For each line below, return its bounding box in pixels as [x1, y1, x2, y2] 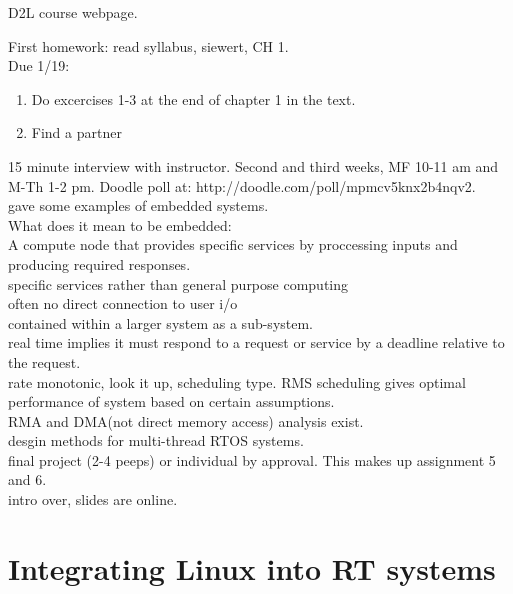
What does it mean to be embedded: [8, 214, 232, 235]
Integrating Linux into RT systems [8, 547, 496, 588]
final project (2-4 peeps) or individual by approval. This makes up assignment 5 [8, 449, 496, 470]
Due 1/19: [8, 55, 70, 76]
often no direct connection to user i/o [8, 293, 238, 314]
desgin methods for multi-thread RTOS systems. [8, 430, 304, 451]
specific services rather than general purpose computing [8, 273, 349, 294]
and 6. [8, 469, 47, 490]
